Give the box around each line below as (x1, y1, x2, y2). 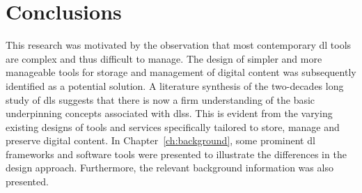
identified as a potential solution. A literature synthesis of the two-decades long (6, 78, 344, 93)
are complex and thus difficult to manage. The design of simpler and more (6, 51, 322, 65)
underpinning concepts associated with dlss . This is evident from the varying (6, 106, 333, 121)
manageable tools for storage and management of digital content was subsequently (6, 65, 356, 79)
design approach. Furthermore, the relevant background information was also (6, 160, 333, 175)
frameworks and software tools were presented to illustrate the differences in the (6, 146, 347, 161)
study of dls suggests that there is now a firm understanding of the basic (6, 92, 315, 107)
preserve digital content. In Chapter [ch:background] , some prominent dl (6, 133, 315, 148)
